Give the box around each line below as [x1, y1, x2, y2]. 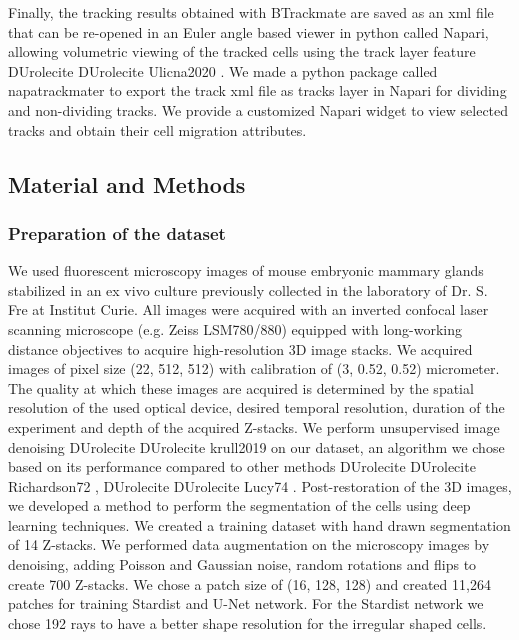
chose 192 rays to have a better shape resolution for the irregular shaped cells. [8, 612, 487, 633]
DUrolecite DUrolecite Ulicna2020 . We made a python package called [8, 60, 438, 81]
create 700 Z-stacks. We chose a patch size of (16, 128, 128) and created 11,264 [8, 573, 491, 594]
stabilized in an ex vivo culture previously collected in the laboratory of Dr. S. [8, 279, 488, 300]
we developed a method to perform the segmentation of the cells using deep [8, 495, 471, 516]
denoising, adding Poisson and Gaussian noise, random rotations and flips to [8, 554, 477, 575]
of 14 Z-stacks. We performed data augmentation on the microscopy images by [8, 534, 490, 555]
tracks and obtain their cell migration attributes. [8, 119, 307, 140]
